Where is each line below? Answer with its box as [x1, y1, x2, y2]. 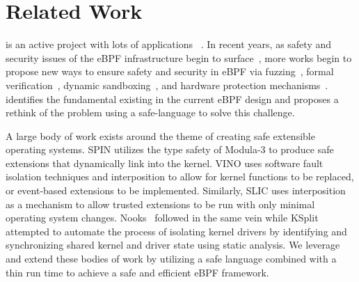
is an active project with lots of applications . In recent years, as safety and [6, 37, 332, 52]
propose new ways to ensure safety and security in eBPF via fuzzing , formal [6, 64, 334, 79]
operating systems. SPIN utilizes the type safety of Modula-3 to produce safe [6, 142, 334, 157]
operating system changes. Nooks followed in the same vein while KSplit [6, 210, 319, 225]
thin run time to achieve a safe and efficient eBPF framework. [6, 265, 269, 279]
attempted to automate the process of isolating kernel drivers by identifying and [6, 224, 347, 238]
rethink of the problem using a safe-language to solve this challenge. [6, 105, 295, 120]
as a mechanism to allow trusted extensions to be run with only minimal [6, 196, 315, 211]
